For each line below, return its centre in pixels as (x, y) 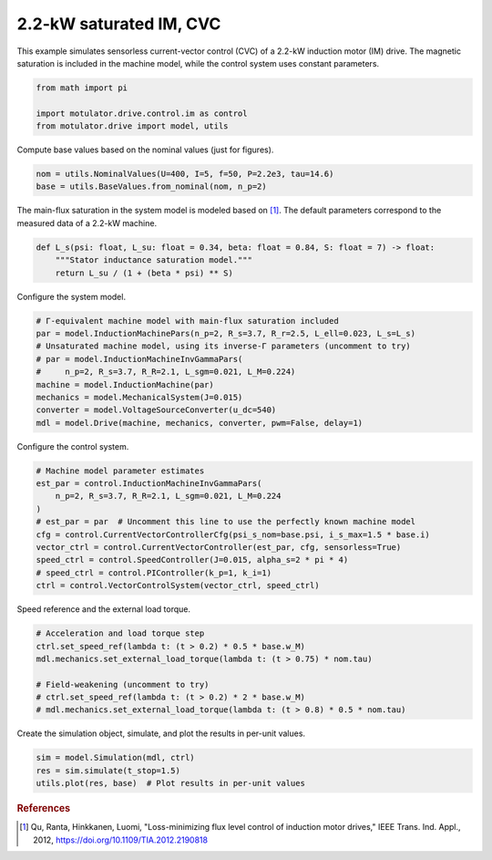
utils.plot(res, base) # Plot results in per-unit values (170, 783)
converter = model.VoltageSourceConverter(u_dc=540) (156, 410)
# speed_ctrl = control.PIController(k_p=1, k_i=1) (154, 573)
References (44, 809)
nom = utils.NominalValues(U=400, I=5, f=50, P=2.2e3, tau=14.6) (185, 174)
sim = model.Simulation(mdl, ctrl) (115, 758)
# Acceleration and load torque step (120, 633)
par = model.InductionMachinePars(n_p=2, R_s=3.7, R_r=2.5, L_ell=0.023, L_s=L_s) (226, 333)
